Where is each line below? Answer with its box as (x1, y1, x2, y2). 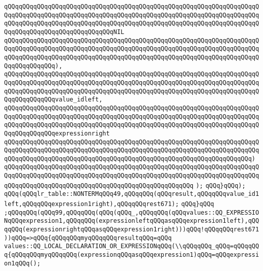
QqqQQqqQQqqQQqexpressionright (4, 129, 110, 137)
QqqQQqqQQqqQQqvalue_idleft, (4, 96, 103, 104)
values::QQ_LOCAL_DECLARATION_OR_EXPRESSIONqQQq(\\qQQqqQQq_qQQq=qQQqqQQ (4, 243, 259, 250)
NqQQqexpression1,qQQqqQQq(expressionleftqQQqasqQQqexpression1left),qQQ (4, 217, 259, 225)
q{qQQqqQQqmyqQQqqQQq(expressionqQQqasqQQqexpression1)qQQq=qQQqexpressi (4, 251, 259, 259)
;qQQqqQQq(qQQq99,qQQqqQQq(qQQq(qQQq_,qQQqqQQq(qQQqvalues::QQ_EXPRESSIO (4, 209, 259, 216)
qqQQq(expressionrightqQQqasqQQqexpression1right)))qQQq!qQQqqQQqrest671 (4, 226, 259, 233)
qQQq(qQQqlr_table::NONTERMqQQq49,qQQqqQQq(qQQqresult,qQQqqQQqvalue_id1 (4, 190, 259, 198)
